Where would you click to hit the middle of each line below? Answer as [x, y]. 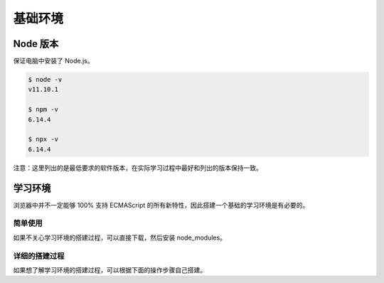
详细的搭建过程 [39, 256]
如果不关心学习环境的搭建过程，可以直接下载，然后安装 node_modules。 [120, 237]
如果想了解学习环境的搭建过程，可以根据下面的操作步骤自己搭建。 [110, 269]
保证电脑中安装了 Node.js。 [53, 61]
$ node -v [45, 80]
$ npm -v [43, 110]
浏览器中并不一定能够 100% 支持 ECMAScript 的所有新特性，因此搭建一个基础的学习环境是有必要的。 [161, 205]
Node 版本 [36, 44]
